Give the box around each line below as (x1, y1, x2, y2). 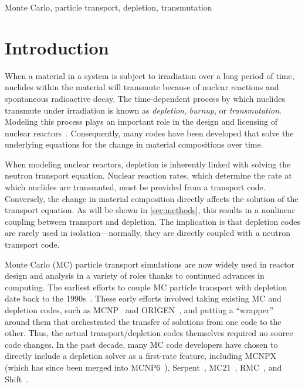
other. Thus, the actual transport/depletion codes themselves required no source (5, 327, 293, 339)
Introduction (5, 35, 109, 59)
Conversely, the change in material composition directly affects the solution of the (5, 192, 299, 204)
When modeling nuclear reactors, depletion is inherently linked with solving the (5, 157, 291, 170)
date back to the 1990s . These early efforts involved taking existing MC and (5, 292, 282, 304)
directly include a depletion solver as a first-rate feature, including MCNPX (5, 350, 277, 362)
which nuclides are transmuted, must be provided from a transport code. (5, 181, 266, 193)
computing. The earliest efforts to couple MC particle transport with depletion (5, 280, 287, 293)
